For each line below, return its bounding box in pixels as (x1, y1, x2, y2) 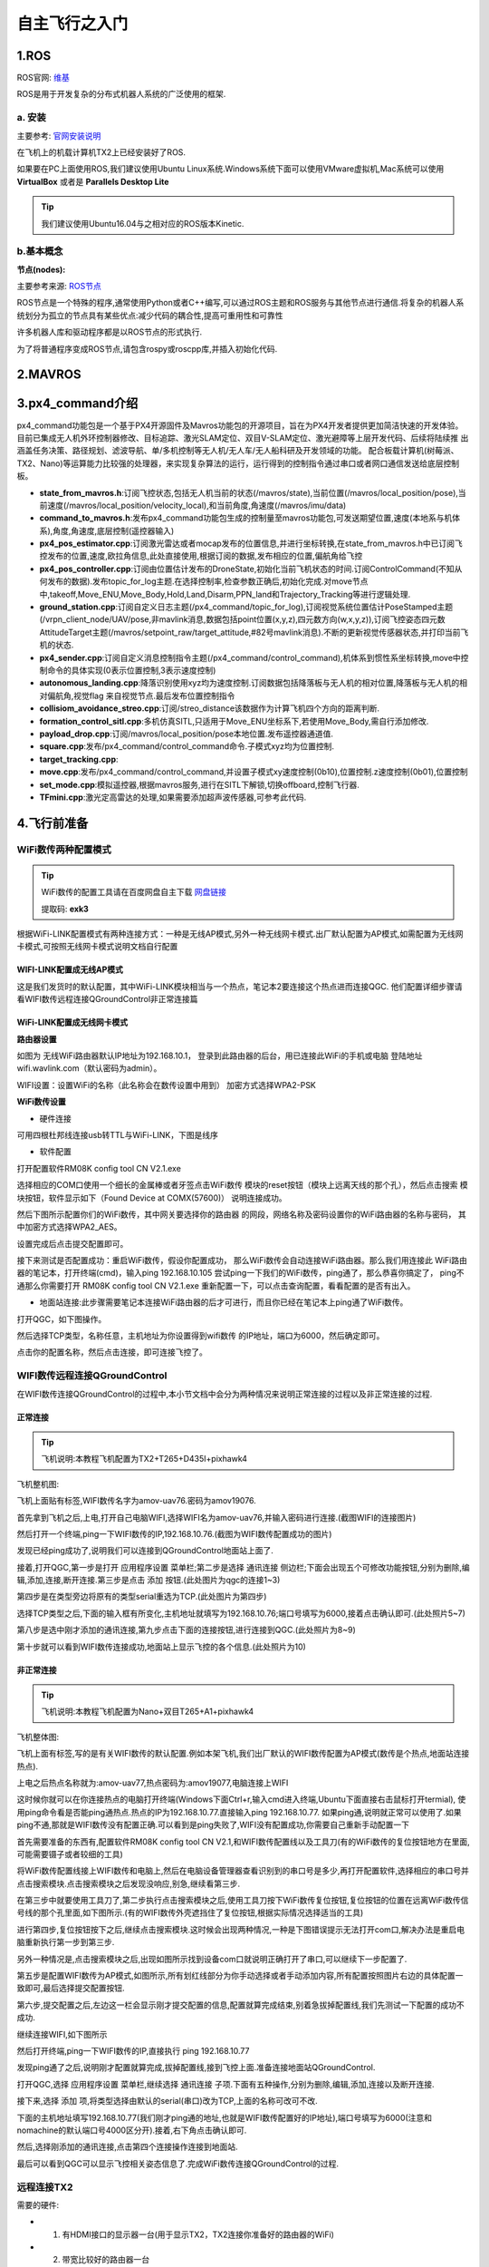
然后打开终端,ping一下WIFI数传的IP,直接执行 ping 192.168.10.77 (16, 2046, 250, 2056)
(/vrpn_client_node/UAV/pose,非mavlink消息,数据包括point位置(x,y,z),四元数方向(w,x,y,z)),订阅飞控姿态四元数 (39, 614, 446, 625)
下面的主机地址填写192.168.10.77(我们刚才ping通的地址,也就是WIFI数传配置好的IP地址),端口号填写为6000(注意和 (16, 2112, 433, 2123)
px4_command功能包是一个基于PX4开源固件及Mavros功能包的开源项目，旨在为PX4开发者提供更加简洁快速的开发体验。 (16, 420, 464, 431)
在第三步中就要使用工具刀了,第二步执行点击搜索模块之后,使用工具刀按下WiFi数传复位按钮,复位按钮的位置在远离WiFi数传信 (16, 1895, 469, 1906)
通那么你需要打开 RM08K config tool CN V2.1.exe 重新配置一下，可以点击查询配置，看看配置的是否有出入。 (16, 1279, 416, 1291)
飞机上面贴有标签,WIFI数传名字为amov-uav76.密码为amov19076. (16, 1495, 257, 1506)
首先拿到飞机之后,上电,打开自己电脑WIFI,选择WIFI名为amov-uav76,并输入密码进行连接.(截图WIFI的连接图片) (16, 1512, 417, 1523)
